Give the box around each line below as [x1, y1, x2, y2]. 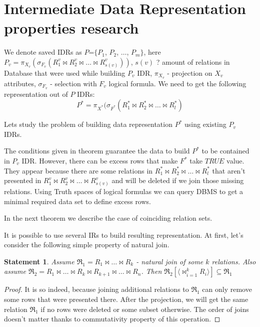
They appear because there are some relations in [4, 165, 153, 176]
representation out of [4, 88, 68, 99]
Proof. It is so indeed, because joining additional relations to [4, 284, 189, 294]
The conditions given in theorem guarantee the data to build [4, 145, 190, 156]
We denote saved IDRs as [4, 47, 82, 57]
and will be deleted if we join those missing [111, 175, 244, 186]
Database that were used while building [4, 67, 125, 78]
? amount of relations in [156, 56, 230, 67]
